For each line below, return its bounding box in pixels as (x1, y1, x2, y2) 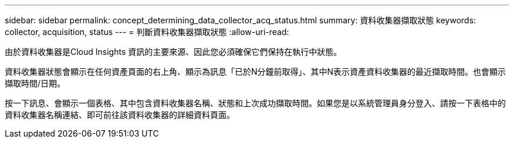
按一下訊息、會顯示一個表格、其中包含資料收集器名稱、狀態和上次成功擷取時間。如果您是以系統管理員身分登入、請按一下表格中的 (5, 98, 506, 108)
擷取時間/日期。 (5, 78, 66, 88)
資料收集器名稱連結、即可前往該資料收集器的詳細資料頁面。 (5, 110, 235, 120)
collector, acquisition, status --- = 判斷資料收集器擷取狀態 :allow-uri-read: (5, 27, 289, 37)
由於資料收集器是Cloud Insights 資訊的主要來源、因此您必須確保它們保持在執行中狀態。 (5, 47, 342, 57)
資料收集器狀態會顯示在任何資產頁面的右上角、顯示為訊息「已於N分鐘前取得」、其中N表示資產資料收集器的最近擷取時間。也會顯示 (5, 67, 506, 76)
